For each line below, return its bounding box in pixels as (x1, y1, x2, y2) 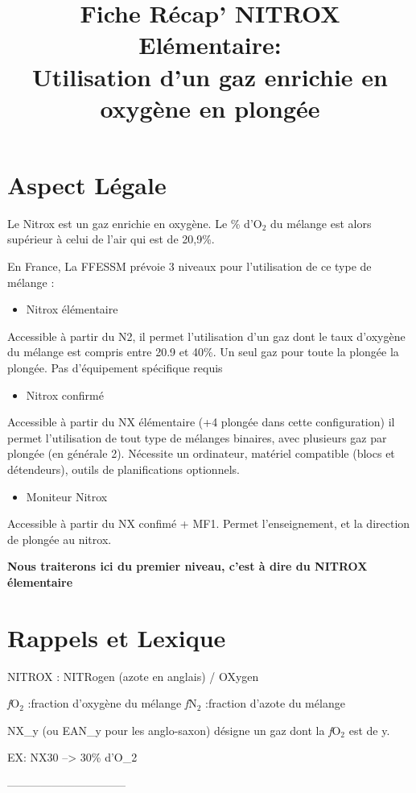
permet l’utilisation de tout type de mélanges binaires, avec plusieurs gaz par (7, 429, 387, 446)
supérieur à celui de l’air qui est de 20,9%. (7, 230, 215, 247)
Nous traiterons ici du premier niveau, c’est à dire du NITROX (7, 558, 368, 575)
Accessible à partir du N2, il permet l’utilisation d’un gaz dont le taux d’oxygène (7, 327, 406, 344)
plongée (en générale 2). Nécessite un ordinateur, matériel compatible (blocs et (7, 445, 395, 462)
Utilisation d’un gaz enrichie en (32, 60, 388, 93)
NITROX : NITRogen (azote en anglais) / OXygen (7, 667, 259, 684)
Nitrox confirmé (26, 386, 104, 403)
